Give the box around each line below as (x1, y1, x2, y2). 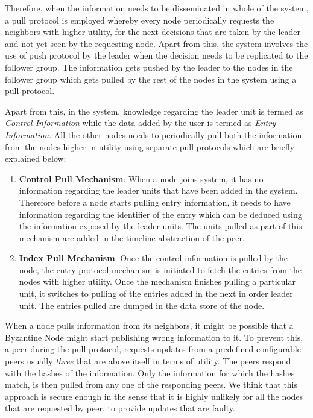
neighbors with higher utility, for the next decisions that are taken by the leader (5, 25, 301, 38)
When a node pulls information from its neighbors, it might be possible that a (5, 319, 294, 332)
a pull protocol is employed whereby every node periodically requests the (5, 13, 274, 26)
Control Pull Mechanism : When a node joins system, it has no (19, 172, 264, 185)
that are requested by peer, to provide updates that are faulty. (5, 402, 235, 414)
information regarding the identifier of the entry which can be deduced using (19, 207, 302, 220)
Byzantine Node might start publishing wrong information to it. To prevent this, (5, 331, 303, 343)
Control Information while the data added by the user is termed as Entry (5, 116, 276, 129)
